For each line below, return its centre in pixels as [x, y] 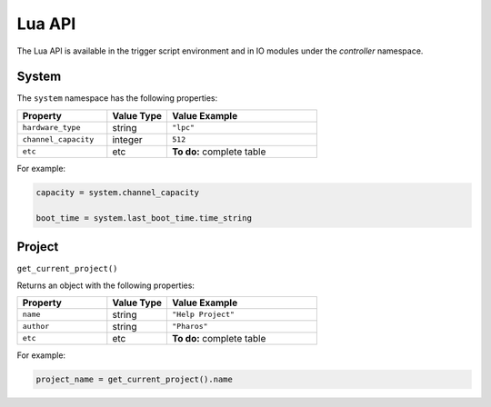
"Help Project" [204, 315]
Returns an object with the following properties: [106, 285]
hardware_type [51, 128]
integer [127, 139]
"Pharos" [190, 327]
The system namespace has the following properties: [117, 98]
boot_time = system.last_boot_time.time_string [144, 218]
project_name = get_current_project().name [135, 379]
